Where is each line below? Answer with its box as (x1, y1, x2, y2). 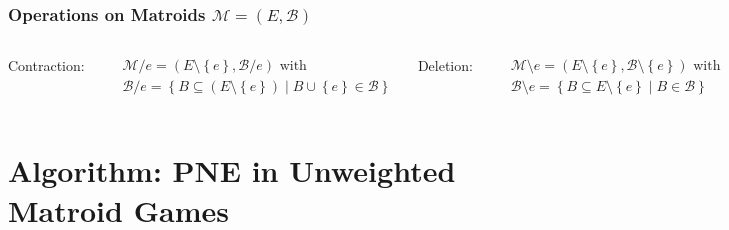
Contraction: (8, 55, 85, 76)
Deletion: (417, 55, 473, 76)
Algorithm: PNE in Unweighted (8, 150, 456, 191)
